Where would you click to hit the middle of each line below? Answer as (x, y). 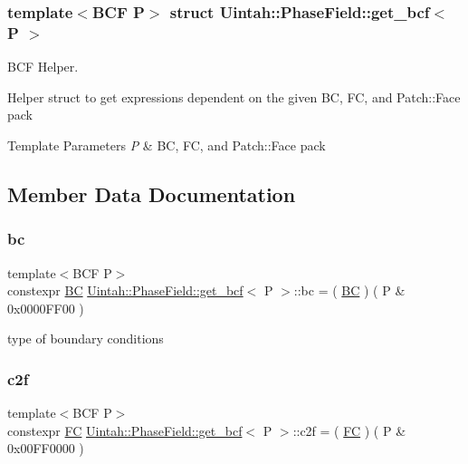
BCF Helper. (43, 67)
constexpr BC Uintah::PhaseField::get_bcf (125, 290)
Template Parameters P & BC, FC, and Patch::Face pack (167, 145)
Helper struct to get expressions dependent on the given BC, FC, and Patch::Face (234, 97)
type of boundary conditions (86, 338)
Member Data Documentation (152, 193)
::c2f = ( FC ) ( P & (349, 430)
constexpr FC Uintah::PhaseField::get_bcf (125, 430)
